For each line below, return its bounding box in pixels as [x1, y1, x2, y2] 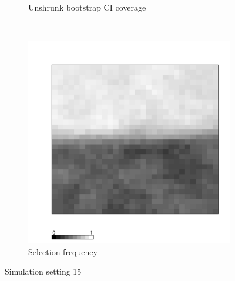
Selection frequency [28, 245, 98, 257]
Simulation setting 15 [5, 265, 82, 277]
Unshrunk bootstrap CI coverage [28, 1, 146, 13]
